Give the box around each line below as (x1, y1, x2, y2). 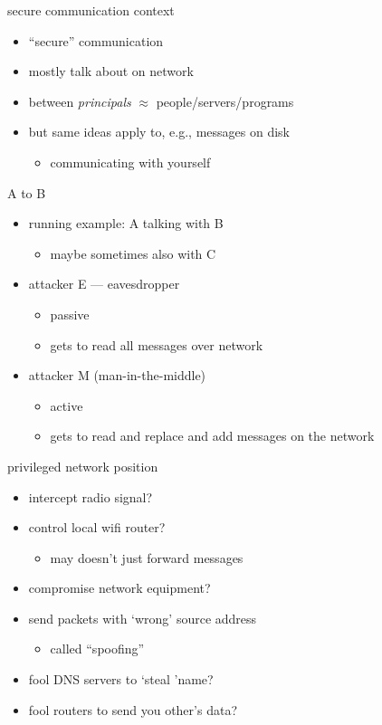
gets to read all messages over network (50, 335, 263, 354)
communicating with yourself (50, 152, 211, 171)
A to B (7, 183, 46, 202)
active (50, 396, 83, 415)
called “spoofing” (50, 639, 145, 658)
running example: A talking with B (28, 214, 224, 233)
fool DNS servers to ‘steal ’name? (28, 670, 214, 689)
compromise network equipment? (28, 578, 211, 597)
